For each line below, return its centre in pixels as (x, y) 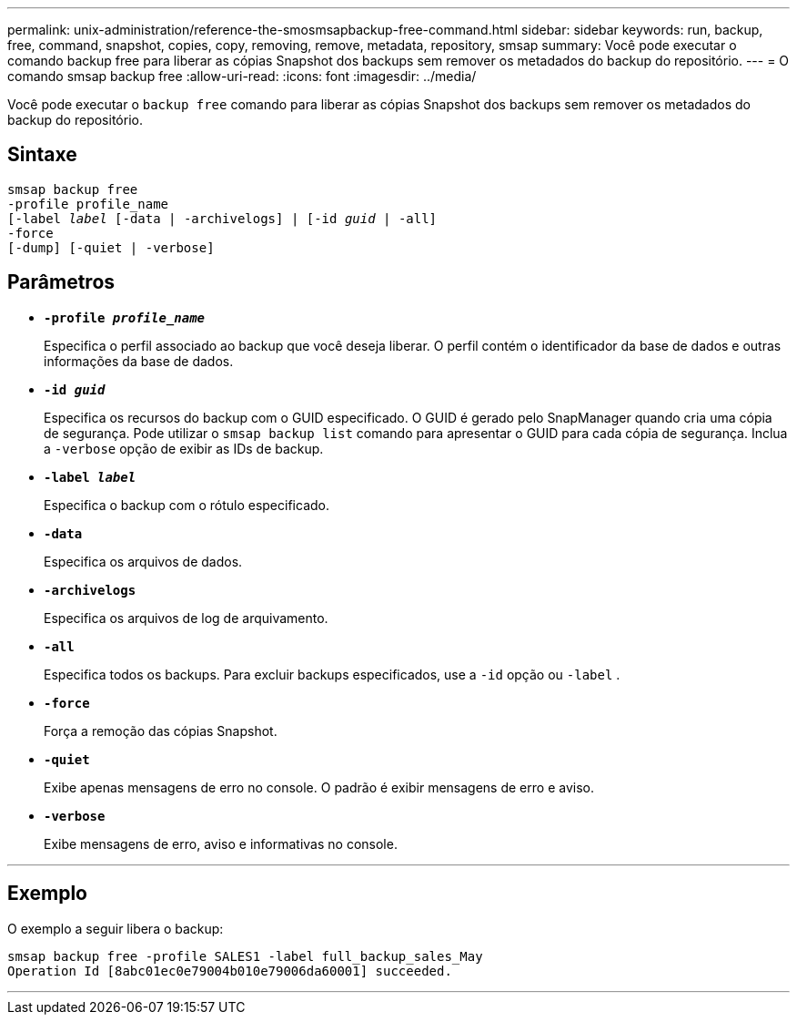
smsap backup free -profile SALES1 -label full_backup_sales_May (245, 956)
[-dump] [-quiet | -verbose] (111, 247)
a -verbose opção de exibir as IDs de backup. (184, 448)
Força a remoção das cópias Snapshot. (161, 731)
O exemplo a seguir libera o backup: (116, 928)
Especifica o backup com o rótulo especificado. (187, 505)
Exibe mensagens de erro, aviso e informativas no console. (221, 843)
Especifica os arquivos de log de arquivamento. (186, 618)
